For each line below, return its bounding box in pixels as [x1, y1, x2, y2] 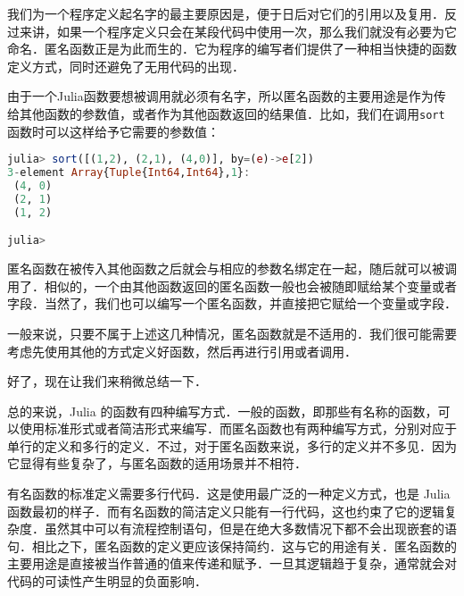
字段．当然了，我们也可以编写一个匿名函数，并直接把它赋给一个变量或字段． [7, 294, 457, 313]
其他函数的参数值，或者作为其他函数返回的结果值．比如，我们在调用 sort [19, 104, 445, 122]
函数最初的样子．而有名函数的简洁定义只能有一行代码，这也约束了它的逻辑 [7, 501, 444, 520]
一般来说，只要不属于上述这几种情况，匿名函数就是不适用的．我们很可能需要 [7, 323, 457, 342]
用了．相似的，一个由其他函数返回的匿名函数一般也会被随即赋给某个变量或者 [7, 276, 457, 295]
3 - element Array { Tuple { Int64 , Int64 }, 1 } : [7, 166, 251, 180]
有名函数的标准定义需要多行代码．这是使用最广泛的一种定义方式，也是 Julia [7, 484, 451, 503]
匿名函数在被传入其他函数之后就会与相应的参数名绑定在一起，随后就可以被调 [7, 259, 457, 278]
